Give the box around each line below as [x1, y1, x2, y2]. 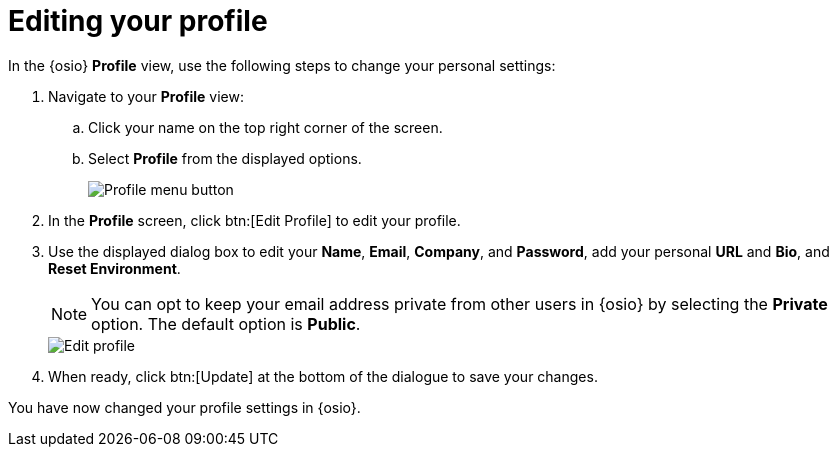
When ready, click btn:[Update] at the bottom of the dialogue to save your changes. [48, 367, 598, 385]
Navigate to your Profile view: [48, 87, 244, 105]
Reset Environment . [48, 259, 181, 277]
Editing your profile [8, 4, 268, 38]
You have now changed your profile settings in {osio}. [8, 398, 361, 416]
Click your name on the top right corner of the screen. [88, 118, 443, 136]
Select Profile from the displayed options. [88, 149, 362, 167]
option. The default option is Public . [91, 313, 361, 334]
